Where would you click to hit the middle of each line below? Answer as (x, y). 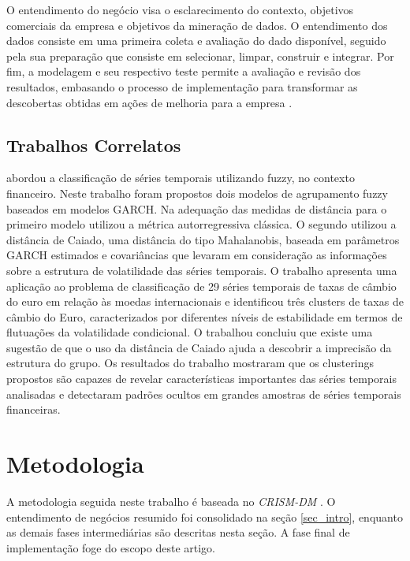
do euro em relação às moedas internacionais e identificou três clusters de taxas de (205, 301)
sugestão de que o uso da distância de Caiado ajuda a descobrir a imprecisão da (199, 347)
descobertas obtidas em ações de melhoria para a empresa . (149, 102)
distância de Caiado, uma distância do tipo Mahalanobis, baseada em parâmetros (203, 239)
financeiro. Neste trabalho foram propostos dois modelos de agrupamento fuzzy (197, 193)
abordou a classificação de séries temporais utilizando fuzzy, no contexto (181, 178)
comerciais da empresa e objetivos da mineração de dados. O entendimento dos (197, 25)
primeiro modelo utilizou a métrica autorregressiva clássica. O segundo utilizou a (201, 224)
